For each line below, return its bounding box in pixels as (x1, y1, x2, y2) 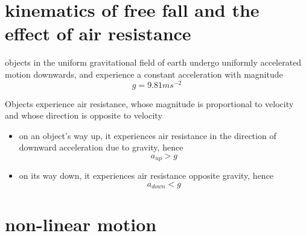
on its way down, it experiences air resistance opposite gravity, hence (19, 169, 274, 182)
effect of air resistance (5, 21, 191, 46)
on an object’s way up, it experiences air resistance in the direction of (19, 129, 276, 141)
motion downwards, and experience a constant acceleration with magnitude (5, 67, 283, 80)
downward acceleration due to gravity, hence (19, 141, 183, 154)
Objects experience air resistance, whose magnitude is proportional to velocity (5, 97, 294, 110)
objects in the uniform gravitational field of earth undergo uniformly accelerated (5, 56, 302, 69)
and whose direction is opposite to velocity (5, 109, 162, 122)
